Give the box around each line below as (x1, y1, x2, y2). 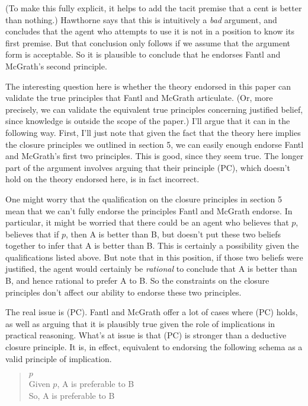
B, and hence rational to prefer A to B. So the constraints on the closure (5, 274, 269, 287)
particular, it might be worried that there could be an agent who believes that (5, 216, 289, 229)
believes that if (5, 227, 59, 240)
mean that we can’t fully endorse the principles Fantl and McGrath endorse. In (5, 204, 293, 217)
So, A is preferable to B (28, 389, 115, 401)
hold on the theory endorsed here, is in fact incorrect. (5, 173, 200, 185)
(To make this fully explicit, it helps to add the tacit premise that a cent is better (5, 2, 302, 14)
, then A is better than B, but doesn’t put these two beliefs (66, 227, 281, 240)
